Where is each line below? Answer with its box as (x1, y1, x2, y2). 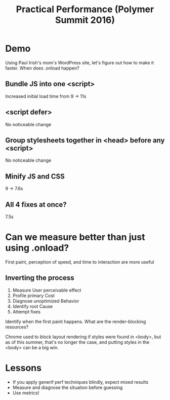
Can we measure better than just (5, 232, 145, 243)
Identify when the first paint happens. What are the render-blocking (5, 318, 146, 324)
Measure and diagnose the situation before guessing (12, 384, 123, 390)
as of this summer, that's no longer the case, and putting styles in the (5, 339, 150, 345)
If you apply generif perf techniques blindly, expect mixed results (12, 379, 149, 385)
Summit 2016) (55, 14, 115, 26)
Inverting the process (5, 274, 74, 282)
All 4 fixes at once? (5, 200, 67, 209)
